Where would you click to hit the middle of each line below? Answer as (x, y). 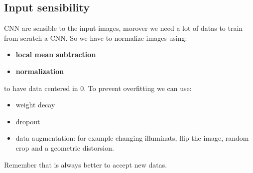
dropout (28, 121)
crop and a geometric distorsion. (65, 147)
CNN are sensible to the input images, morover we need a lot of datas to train (124, 28)
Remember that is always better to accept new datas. (86, 164)
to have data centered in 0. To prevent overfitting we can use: (98, 88)
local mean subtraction (56, 54)
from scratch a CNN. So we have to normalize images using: (96, 38)
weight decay (35, 105)
